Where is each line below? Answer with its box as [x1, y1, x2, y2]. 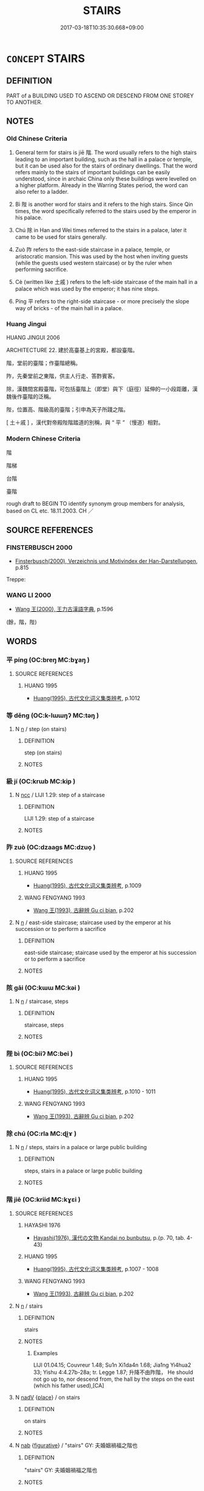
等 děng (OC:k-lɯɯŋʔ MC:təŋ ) [6, 711, 99, 720]
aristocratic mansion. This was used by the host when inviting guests [15, 253, 188, 260]
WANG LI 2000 [6, 590, 52, 599]
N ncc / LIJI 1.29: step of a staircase [15, 792, 105, 799]
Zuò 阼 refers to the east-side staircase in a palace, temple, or [15, 246, 171, 253]
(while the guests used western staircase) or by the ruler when [15, 260, 172, 267]
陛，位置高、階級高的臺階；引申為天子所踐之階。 [6, 406, 129, 413]
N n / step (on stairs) [15, 726, 67, 732]
